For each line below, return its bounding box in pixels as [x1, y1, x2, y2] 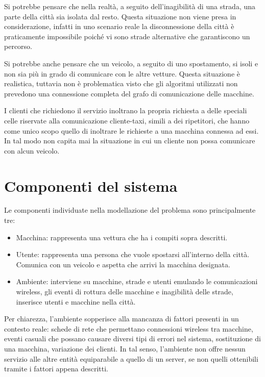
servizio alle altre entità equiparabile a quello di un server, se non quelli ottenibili [4, 353, 258, 364]
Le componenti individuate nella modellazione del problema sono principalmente [4, 205, 256, 215]
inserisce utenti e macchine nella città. [16, 296, 136, 307]
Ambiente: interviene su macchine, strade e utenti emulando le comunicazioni [16, 276, 258, 287]
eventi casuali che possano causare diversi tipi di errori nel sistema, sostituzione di [4, 333, 261, 344]
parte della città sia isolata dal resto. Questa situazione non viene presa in [4, 11, 236, 21]
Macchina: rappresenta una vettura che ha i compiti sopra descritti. [16, 232, 228, 242]
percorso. [4, 41, 32, 52]
